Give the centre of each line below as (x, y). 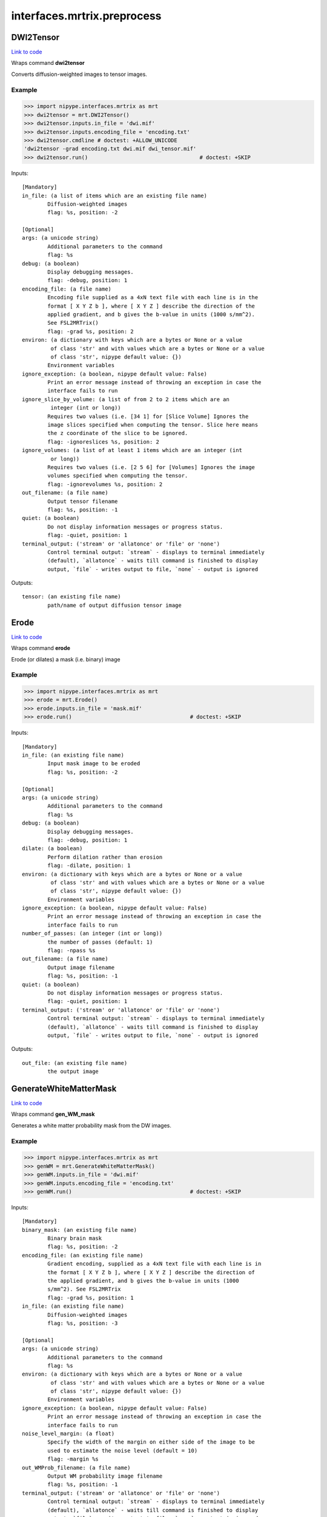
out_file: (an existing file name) (75, 1063)
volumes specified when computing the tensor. (118, 476)
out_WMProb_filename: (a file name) (76, 1468)
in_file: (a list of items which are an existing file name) (114, 195)
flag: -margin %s (73, 1459)
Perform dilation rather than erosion (105, 857)
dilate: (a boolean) (52, 849)
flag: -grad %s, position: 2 (91, 331)
